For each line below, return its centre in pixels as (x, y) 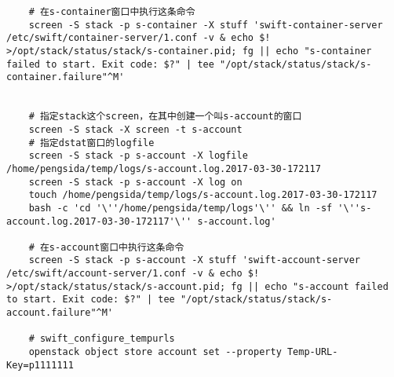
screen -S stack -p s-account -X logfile (138, 156)
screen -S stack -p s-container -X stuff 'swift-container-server (206, 25)
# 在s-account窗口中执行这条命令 (106, 247)
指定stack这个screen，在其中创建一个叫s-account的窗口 (171, 117)
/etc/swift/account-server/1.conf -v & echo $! (133, 274)
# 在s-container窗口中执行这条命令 (112, 12)
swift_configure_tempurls (107, 339)
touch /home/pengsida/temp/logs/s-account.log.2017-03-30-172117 (203, 195)
